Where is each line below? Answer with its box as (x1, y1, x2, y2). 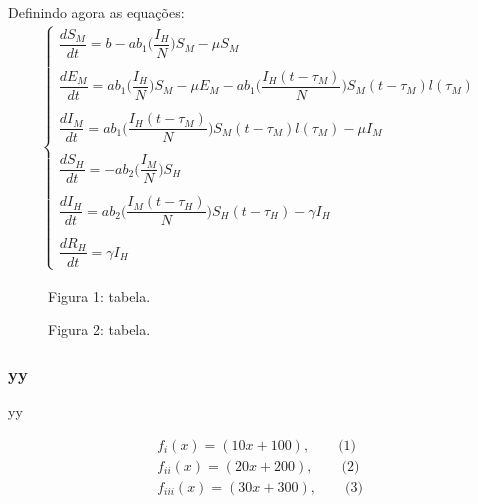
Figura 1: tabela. (48, 285, 151, 306)
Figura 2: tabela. (48, 319, 151, 340)
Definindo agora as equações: (8, 2, 185, 22)
